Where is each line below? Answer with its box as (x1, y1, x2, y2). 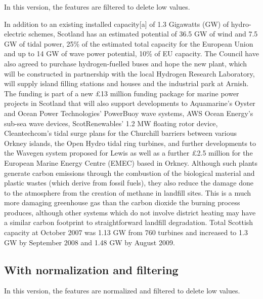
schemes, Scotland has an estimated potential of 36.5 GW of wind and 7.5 (28, 28, 258, 39)
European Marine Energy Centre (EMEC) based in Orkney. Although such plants (4, 157, 258, 168)
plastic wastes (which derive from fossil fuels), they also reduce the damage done (4, 177, 253, 188)
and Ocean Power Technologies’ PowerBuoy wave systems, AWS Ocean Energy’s (4, 107, 253, 118)
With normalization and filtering (4, 261, 179, 277)
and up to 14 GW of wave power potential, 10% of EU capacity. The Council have (4, 48, 259, 59)
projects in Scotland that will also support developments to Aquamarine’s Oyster (4, 98, 255, 108)
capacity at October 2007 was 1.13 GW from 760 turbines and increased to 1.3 (4, 227, 248, 238)
